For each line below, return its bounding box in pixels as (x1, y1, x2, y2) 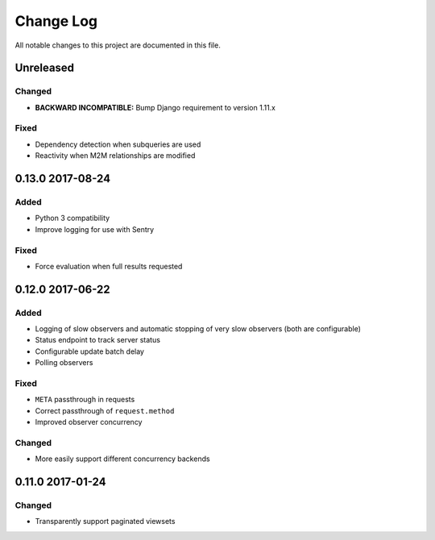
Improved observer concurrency (35, 417, 143, 427)
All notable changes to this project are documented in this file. (14, 40, 221, 50)
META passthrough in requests (35, 395, 135, 405)
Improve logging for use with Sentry (35, 224, 155, 234)
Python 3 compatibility (35, 214, 110, 223)
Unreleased (14, 61, 75, 75)
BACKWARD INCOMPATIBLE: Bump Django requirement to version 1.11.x (35, 102, 276, 112)
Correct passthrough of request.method (35, 405, 175, 415)
